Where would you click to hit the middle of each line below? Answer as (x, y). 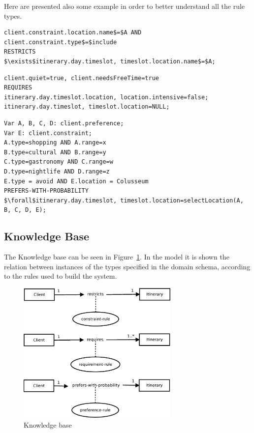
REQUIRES (18, 88)
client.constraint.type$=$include (61, 42)
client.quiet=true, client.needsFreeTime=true (81, 78)
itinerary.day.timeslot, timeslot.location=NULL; (87, 107)
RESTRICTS (20, 52)
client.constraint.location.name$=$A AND (73, 33)
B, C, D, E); (25, 210)
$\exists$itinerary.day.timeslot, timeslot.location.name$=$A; (110, 61)
